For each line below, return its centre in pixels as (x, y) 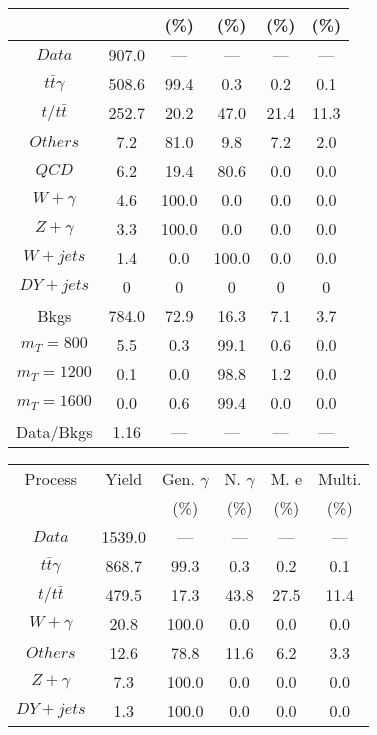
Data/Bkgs (54, 431)
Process (50, 478)
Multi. (340, 478)
